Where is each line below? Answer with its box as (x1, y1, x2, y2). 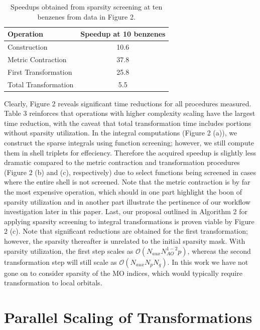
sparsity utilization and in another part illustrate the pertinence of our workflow (4, 196, 250, 207)
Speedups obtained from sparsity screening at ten (11, 2, 163, 12)
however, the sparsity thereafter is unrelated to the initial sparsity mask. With (4, 235, 245, 246)
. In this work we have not (167, 256, 248, 267)
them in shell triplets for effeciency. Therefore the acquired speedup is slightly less (4, 147, 256, 157)
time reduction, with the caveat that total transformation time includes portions (4, 117, 251, 128)
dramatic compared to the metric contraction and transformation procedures (4, 157, 240, 168)
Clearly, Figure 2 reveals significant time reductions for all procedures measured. (4, 98, 251, 108)
